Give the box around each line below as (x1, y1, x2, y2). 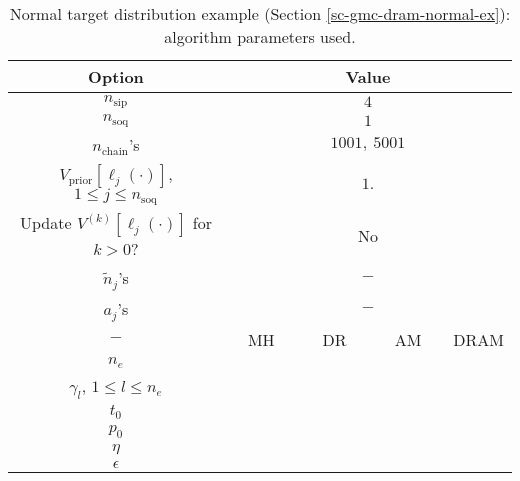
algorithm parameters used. (164, 25, 356, 48)
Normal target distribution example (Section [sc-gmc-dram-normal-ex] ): (9, 2, 511, 25)
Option (88, 65, 144, 88)
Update (20, 210, 72, 234)
